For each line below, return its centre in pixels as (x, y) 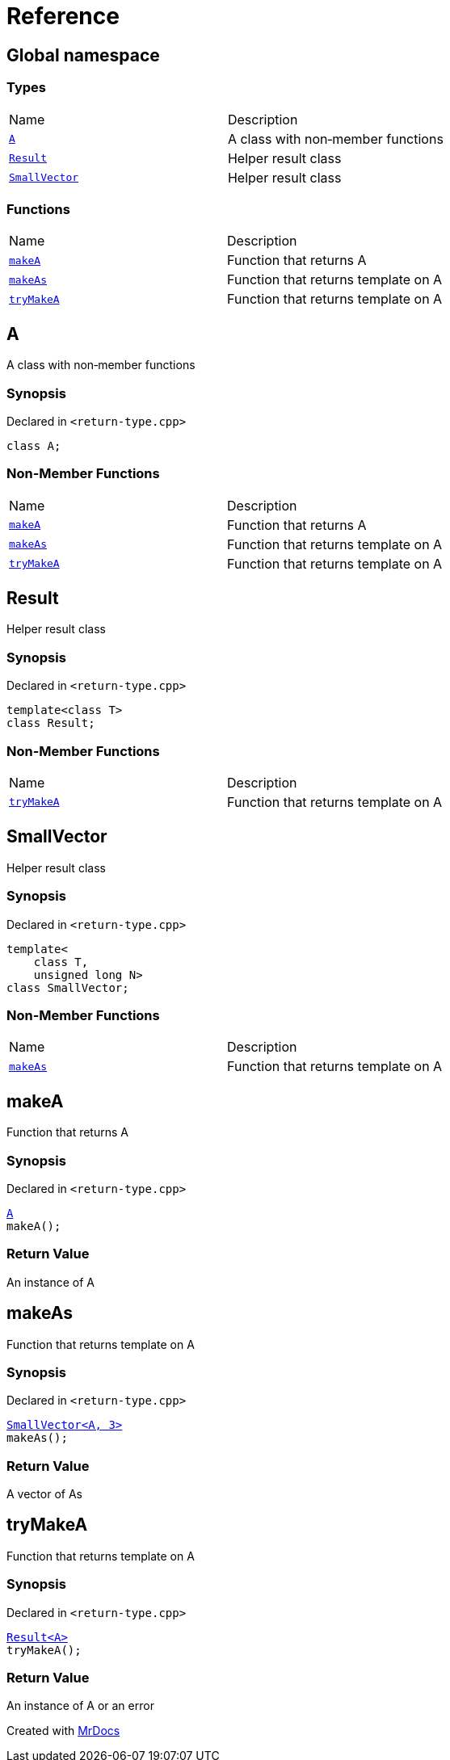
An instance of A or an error (80, 1706)
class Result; (51, 723)
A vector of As (44, 1494)
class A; (34, 445)
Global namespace (83, 55)
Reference (63, 16)
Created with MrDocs (63, 1731)
